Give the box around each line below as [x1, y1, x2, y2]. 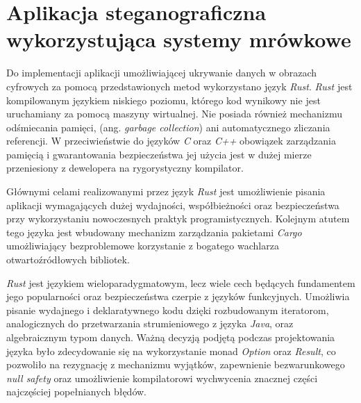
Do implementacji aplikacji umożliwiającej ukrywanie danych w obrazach [6, 65, 317, 80]
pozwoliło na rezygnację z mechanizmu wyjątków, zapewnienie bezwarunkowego [6, 357, 345, 372]
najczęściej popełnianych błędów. [6, 384, 146, 399]
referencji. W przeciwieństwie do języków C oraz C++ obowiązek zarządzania [6, 133, 336, 148]
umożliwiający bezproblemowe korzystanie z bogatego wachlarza [6, 238, 279, 253]
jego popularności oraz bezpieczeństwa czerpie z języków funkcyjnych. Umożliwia [6, 289, 350, 304]
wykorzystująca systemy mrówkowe [6, 25, 351, 54]
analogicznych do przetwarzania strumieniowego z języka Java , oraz [6, 316, 294, 331]
